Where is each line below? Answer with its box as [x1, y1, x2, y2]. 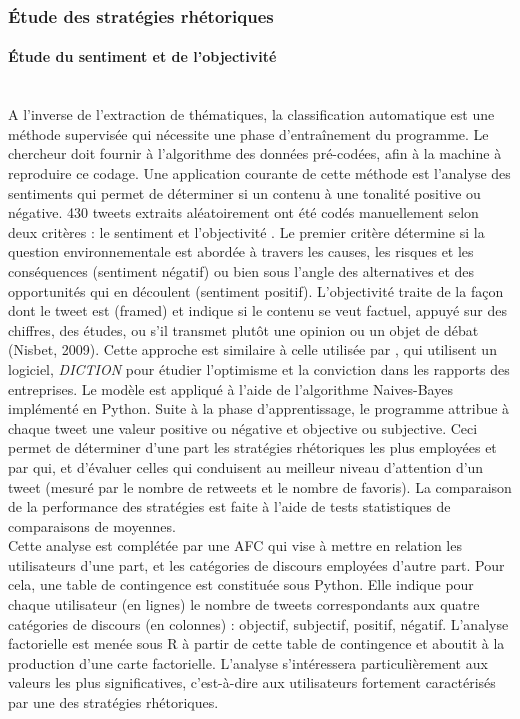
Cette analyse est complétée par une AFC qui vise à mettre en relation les [8, 535, 462, 556]
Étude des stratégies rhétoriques [8, 3, 274, 28]
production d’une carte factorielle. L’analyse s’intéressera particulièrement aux [8, 652, 488, 673]
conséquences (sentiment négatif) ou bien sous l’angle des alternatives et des [8, 260, 475, 281]
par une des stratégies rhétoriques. [8, 692, 219, 713]
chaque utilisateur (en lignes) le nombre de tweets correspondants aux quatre [8, 594, 480, 615]
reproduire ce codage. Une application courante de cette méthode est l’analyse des [8, 163, 511, 184]
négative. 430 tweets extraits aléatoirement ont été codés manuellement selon [8, 202, 479, 223]
